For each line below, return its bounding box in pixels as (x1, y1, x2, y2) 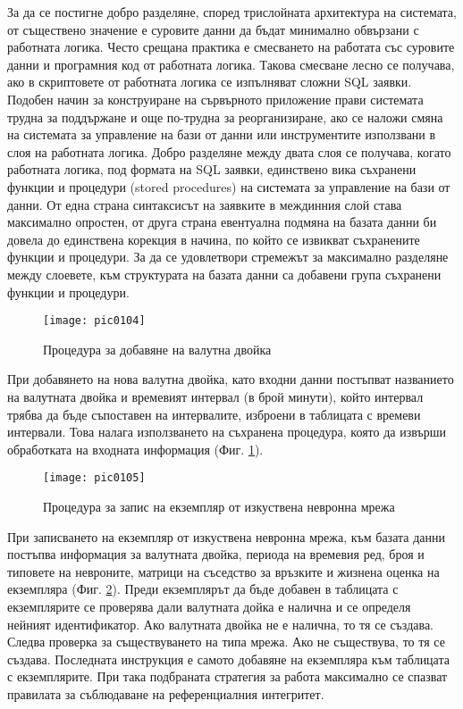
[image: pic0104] (43, 314, 146, 328)
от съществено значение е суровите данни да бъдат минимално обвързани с (7, 20, 419, 38)
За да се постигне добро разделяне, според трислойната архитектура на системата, (7, 3, 457, 21)
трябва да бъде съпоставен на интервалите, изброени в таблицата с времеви (7, 405, 421, 423)
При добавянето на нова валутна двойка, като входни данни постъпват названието (7, 370, 454, 388)
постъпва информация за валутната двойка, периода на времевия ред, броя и (7, 545, 425, 563)
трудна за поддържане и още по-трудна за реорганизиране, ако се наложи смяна (7, 107, 443, 126)
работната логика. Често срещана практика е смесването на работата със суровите (7, 38, 455, 56)
